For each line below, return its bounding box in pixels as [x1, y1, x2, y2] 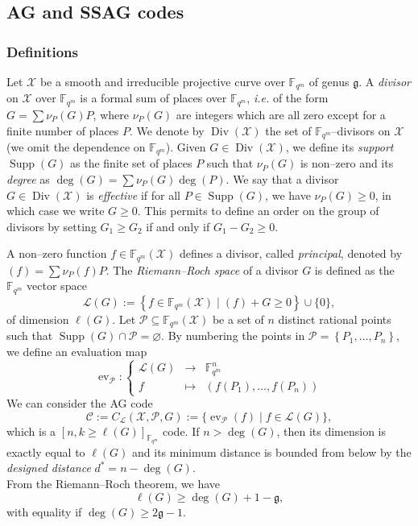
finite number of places [6, 122, 119, 139]
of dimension [6, 310, 69, 327]
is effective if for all [86, 186, 180, 203]
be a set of [212, 310, 264, 327]
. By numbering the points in [161, 327, 305, 344]
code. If [163, 422, 200, 439]
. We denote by [130, 122, 205, 139]
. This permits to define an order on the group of [137, 202, 379, 219]
